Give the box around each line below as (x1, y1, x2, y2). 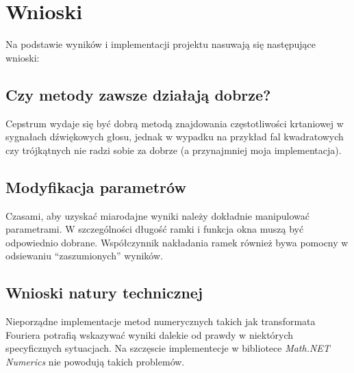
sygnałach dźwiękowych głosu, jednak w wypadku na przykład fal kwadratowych (5, 129, 344, 144)
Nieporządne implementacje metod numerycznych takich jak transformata (5, 314, 316, 329)
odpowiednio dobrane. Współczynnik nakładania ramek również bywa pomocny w (5, 235, 349, 249)
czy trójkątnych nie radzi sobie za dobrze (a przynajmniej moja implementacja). (5, 142, 342, 157)
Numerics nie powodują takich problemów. (5, 354, 185, 368)
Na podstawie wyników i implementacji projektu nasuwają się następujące (5, 37, 316, 51)
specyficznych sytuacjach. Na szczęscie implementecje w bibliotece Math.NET (5, 341, 330, 355)
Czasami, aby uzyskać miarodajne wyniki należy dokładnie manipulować (5, 208, 309, 222)
